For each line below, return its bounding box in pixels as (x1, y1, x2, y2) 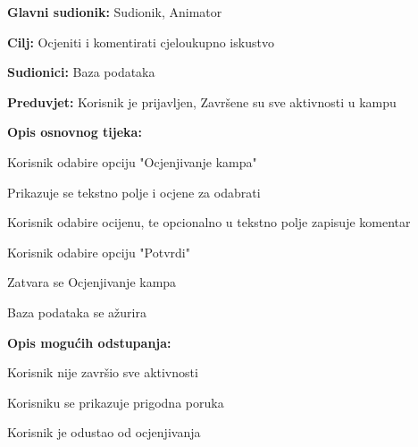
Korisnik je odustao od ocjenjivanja (7, 423, 201, 442)
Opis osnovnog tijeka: (7, 122, 142, 141)
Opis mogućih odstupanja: (7, 333, 171, 351)
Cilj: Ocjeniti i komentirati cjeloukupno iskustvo (7, 32, 274, 51)
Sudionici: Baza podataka (7, 63, 155, 81)
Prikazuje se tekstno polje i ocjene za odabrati (7, 182, 261, 201)
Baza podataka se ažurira (7, 302, 146, 321)
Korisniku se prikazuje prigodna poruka (7, 392, 224, 411)
